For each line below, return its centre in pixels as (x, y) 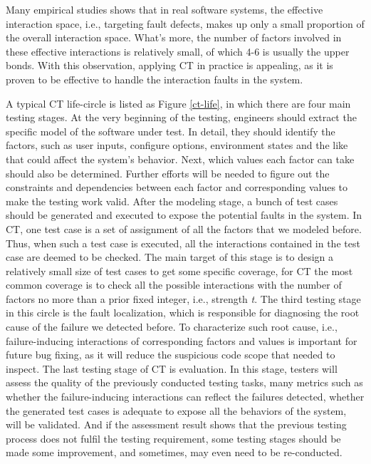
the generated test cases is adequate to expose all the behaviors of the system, (176, 410)
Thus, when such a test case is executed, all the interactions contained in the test (183, 243)
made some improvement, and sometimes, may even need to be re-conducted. (174, 452)
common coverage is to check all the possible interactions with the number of (174, 285)
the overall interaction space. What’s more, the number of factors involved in (174, 37)
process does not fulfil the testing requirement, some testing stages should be (173, 438)
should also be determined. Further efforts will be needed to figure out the (168, 173)
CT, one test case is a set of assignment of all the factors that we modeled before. (184, 228)
